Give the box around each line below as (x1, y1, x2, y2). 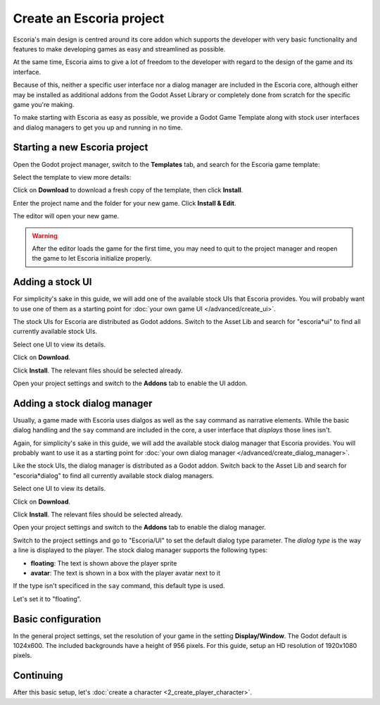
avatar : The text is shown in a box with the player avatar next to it (30, 568, 221, 577)
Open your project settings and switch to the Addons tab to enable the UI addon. (13, 379, 248, 387)
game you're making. (13, 100, 75, 108)
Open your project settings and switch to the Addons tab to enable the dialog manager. (13, 523, 267, 532)
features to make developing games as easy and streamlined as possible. (13, 44, 226, 53)
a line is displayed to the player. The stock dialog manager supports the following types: (13, 546, 268, 554)
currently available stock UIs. (13, 327, 98, 336)
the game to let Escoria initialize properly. (32, 254, 152, 263)
